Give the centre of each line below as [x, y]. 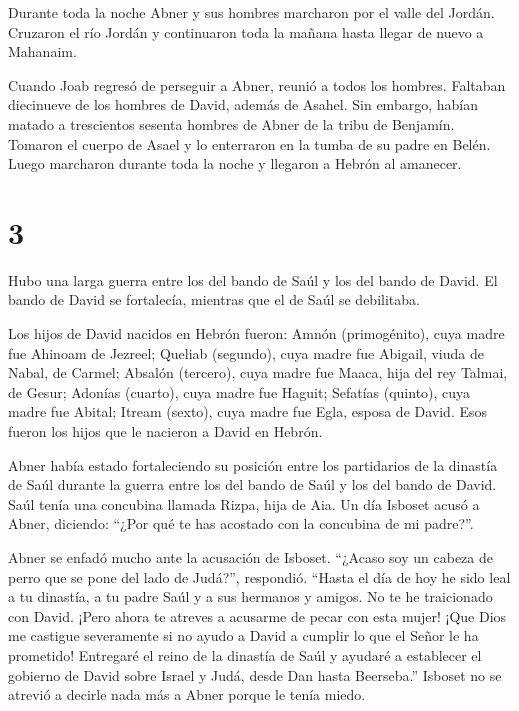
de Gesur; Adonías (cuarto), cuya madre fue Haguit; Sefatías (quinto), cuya [239, 391]
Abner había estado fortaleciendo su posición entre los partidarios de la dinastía [253, 464]
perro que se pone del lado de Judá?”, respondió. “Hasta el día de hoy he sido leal [259, 576]
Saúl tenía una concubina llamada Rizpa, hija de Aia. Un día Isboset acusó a [244, 503]
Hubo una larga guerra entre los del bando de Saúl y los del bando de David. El [253, 279]
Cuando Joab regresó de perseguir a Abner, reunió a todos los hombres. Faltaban [257, 84]
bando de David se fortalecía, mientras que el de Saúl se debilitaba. [214, 299]
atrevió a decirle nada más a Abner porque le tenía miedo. [187, 694]
